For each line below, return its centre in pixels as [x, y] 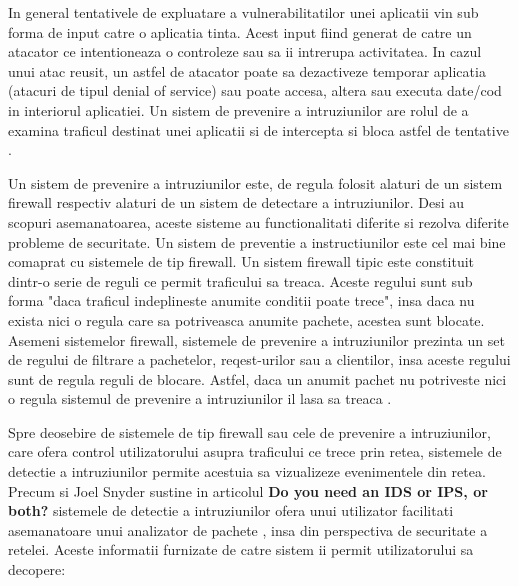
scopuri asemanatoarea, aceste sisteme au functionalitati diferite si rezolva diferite [258, 221]
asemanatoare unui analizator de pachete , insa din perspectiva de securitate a [248, 529]
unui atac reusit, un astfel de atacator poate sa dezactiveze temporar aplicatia [247, 70]
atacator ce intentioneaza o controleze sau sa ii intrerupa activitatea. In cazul [245, 51]
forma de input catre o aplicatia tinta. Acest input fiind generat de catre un [240, 31]
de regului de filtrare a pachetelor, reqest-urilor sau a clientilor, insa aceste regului [259, 359]
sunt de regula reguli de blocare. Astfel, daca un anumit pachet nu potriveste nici [257, 378]
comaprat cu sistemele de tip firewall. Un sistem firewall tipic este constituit [241, 261]
